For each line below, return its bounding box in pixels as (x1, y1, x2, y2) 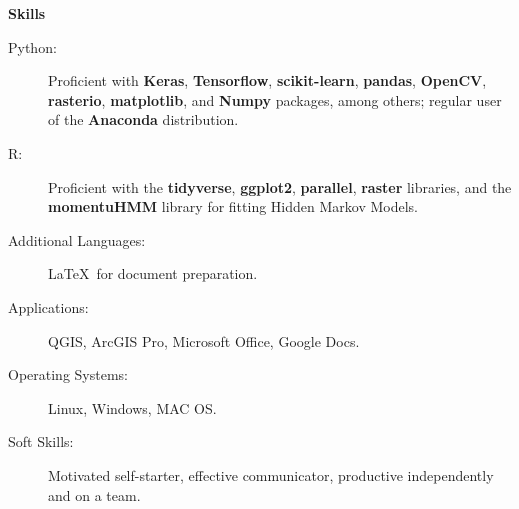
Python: (8, 36, 57, 57)
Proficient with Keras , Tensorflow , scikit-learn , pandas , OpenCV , (48, 70, 487, 91)
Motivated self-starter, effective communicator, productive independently (48, 464, 494, 485)
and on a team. (48, 484, 141, 505)
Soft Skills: (8, 431, 74, 452)
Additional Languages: (8, 229, 146, 250)
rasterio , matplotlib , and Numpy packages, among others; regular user (48, 89, 502, 110)
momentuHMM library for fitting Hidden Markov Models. (48, 196, 418, 217)
